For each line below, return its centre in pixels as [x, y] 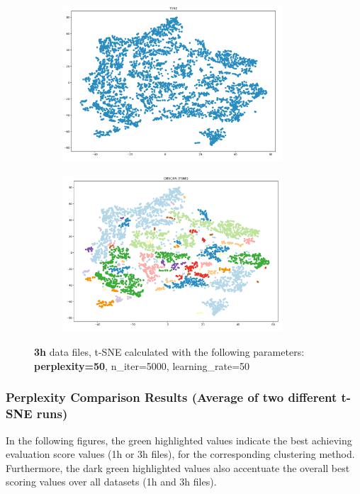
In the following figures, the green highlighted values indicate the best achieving [179, 440]
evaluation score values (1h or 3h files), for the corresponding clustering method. [180, 454]
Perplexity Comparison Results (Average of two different [171, 397]
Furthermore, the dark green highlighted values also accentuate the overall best [178, 467]
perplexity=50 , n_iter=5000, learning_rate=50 [142, 365]
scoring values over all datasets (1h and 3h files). [111, 482]
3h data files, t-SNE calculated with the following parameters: [169, 352]
